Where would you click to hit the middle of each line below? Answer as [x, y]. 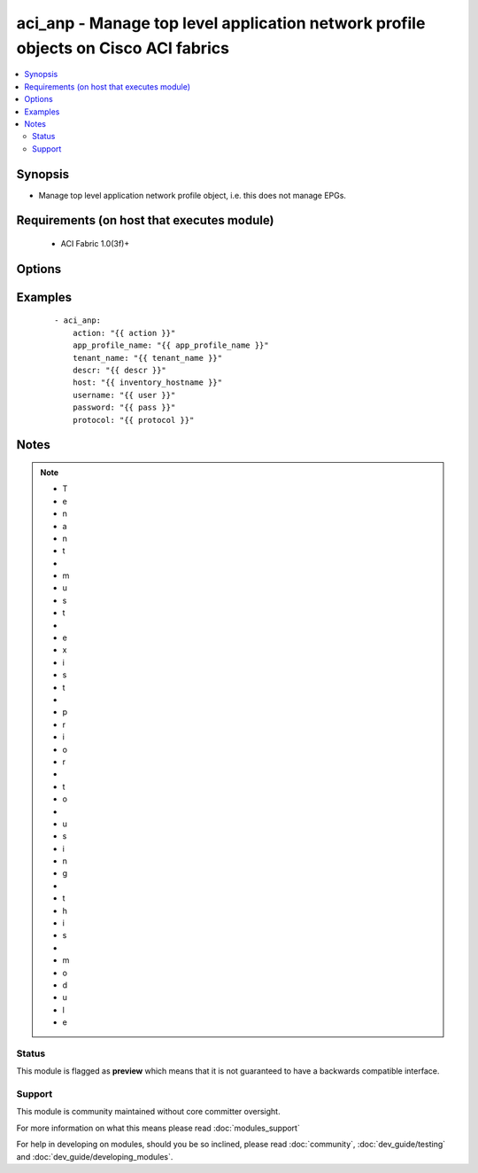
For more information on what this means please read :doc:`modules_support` [158, 1128]
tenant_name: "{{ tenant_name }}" [147, 358]
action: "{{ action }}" [124, 333]
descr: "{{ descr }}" [119, 370]
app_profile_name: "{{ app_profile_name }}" [170, 345]
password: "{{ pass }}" [124, 407]
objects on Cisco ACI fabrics [123, 48]
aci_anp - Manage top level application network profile [221, 23]
